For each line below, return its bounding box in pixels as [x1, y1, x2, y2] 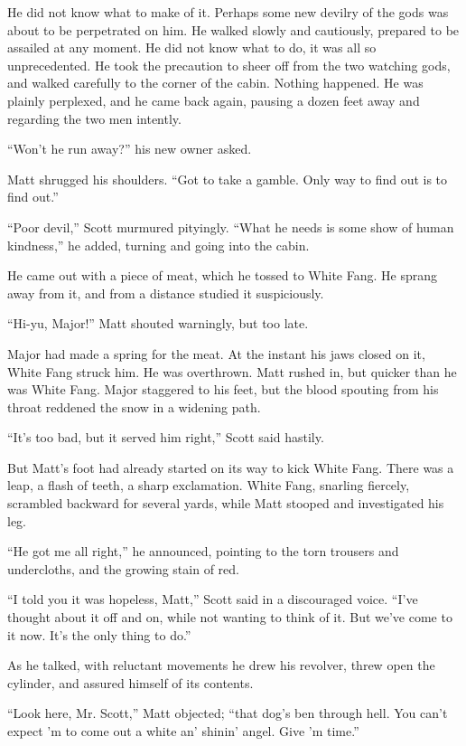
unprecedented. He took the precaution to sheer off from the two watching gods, [7, 55, 451, 74]
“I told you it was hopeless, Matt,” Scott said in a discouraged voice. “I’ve [7, 590, 418, 609]
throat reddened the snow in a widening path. [7, 397, 261, 416]
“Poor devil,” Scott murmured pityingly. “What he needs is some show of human [7, 217, 454, 236]
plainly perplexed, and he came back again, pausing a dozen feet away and [7, 90, 420, 109]
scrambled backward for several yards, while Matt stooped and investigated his [7, 494, 444, 513]
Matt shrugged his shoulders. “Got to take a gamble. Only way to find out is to [7, 169, 448, 188]
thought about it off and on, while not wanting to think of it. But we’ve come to [7, 608, 452, 627]
